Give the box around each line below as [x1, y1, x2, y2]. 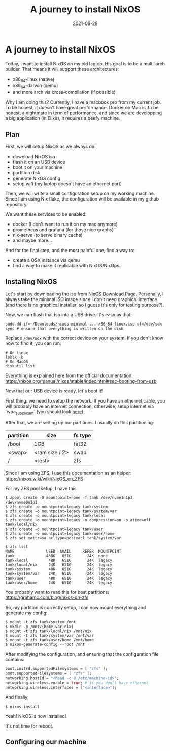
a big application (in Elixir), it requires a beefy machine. [5, 115, 120, 121]
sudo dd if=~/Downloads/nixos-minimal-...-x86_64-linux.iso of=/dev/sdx [5, 321, 162, 327]
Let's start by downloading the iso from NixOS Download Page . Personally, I [5, 291, 164, 297]
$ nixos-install [5, 704, 40, 710]
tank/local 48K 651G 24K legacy [5, 558, 113, 563]
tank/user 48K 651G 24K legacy [5, 575, 113, 581]
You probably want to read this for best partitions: [5, 589, 109, 595]
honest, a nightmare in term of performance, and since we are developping [5, 110, 162, 116]
